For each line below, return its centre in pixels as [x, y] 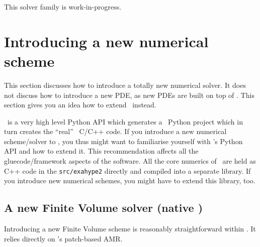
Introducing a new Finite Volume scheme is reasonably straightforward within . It [130, 229]
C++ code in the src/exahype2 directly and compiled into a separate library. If [127, 170]
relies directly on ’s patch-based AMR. [63, 238]
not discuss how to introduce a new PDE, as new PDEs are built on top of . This [129, 95]
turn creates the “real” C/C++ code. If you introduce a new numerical [115, 131]
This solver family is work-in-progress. [63, 7]
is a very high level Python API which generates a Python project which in [125, 121]
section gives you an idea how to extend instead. [80, 105]
